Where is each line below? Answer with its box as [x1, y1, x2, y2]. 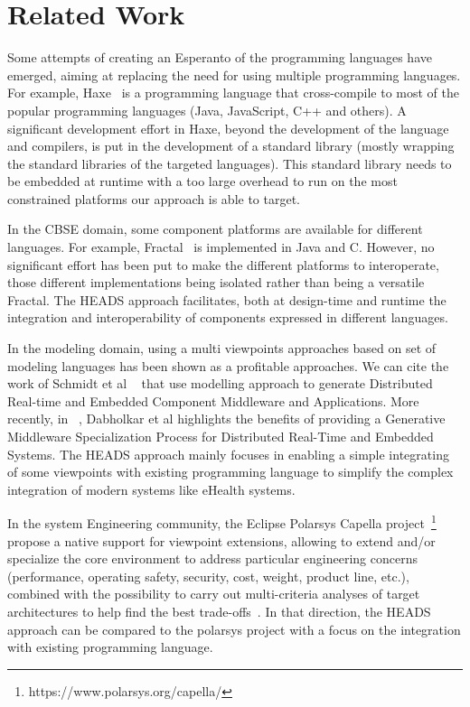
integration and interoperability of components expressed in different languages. [7, 308, 448, 327]
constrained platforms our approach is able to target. [7, 189, 301, 208]
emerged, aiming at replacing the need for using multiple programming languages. [7, 65, 461, 84]
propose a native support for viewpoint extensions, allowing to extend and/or [7, 531, 436, 550]
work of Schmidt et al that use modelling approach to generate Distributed [7, 374, 433, 393]
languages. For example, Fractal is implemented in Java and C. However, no [7, 237, 435, 256]
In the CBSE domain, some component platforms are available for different [7, 219, 423, 238]
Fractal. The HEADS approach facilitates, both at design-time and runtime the [7, 290, 446, 309]
